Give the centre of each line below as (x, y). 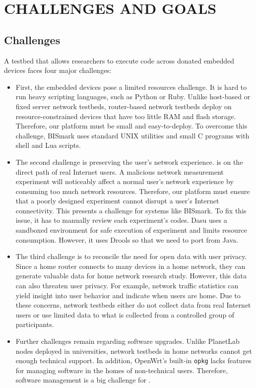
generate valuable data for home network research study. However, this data (131, 276)
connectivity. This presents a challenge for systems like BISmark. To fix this (131, 210)
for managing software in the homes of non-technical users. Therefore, (122, 370)
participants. (35, 324)
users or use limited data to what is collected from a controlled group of (125, 314)
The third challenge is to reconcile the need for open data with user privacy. (131, 256)
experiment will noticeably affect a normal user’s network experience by (125, 181)
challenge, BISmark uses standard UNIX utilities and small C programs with (132, 135)
